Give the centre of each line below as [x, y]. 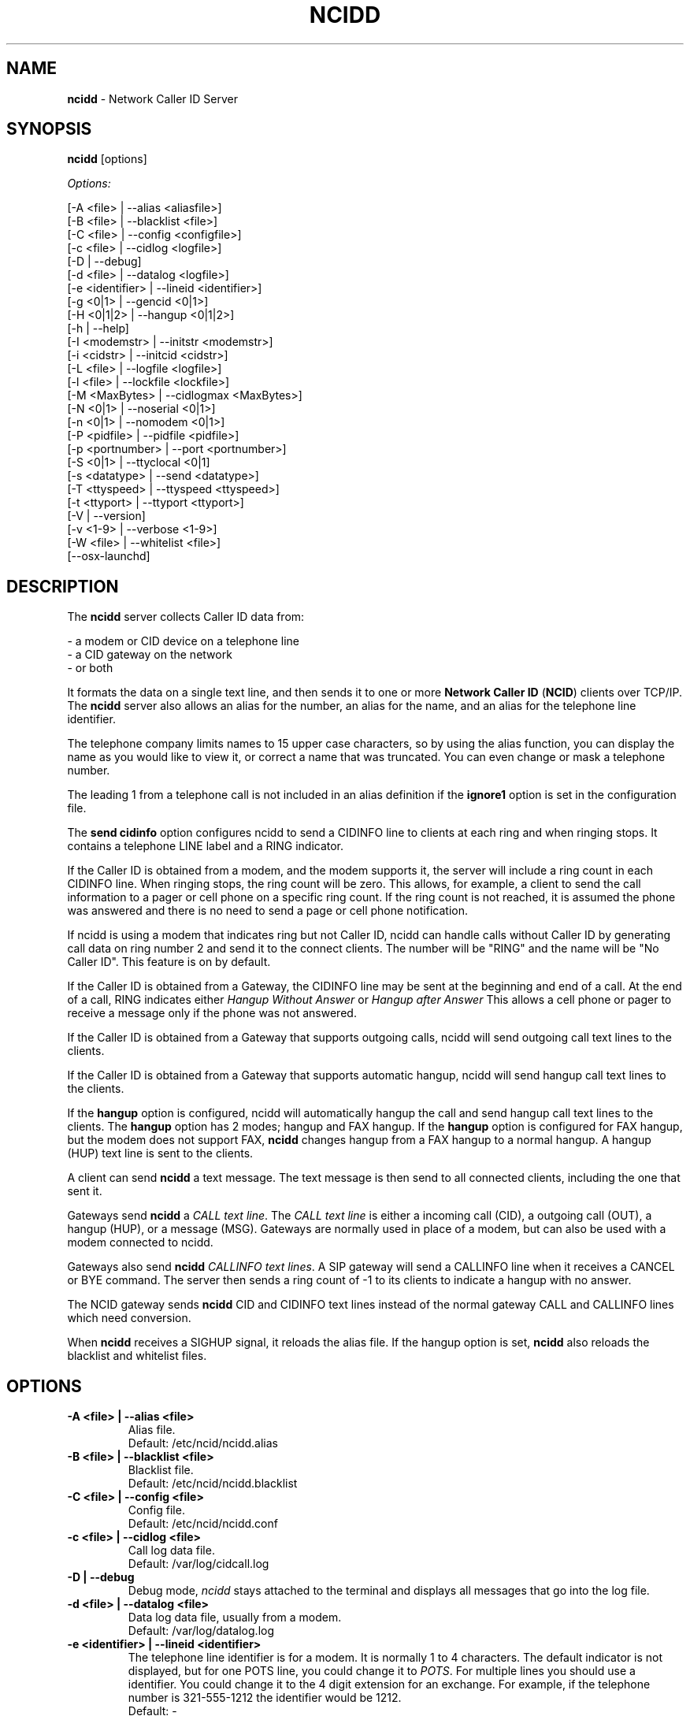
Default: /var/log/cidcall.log [198, 1564]
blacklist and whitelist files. [137, 1356]
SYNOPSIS [49, 129]
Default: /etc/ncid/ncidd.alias [203, 1443]
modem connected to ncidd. [140, 1242]
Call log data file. [171, 1551]
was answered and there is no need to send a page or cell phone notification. [267, 911]
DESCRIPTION [63, 586]
